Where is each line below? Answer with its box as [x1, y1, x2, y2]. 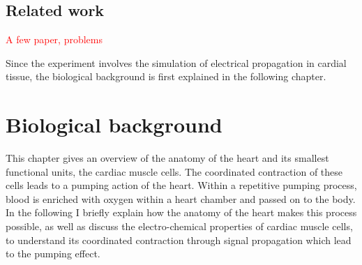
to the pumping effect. [6, 246, 100, 261]
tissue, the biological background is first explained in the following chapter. [6, 69, 326, 84]
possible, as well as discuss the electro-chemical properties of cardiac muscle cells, [6, 219, 353, 234]
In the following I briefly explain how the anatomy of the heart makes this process [6, 205, 357, 220]
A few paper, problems [6, 32, 103, 47]
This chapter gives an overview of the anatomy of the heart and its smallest [6, 151, 329, 165]
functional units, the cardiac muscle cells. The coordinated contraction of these [6, 164, 343, 179]
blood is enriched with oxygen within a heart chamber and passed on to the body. [6, 191, 356, 206]
